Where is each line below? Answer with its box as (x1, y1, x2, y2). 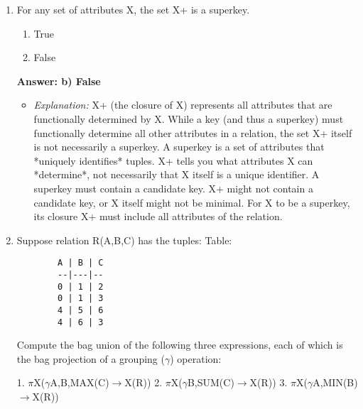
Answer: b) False (16, 73, 101, 88)
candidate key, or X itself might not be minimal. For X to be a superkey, (33, 195, 350, 209)
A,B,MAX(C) (50, 375, 109, 390)
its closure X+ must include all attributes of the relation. (33, 209, 283, 224)
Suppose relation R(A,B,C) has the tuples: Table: (16, 232, 232, 247)
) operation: (170, 351, 222, 366)
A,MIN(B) (313, 375, 358, 390)
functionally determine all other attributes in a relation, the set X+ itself (33, 125, 352, 140)
